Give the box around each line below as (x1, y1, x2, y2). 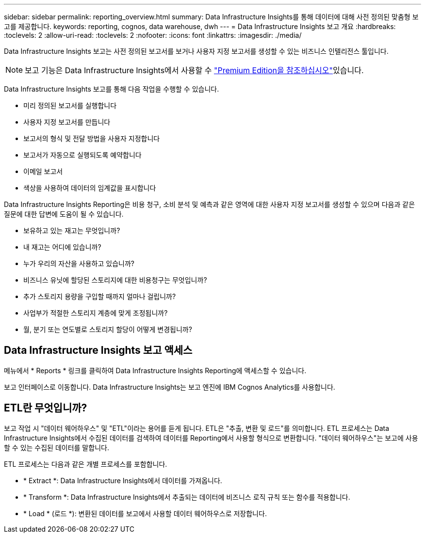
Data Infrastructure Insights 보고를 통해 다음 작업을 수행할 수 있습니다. (4, 85, 219, 93)
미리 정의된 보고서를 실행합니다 (23, 101, 117, 110)
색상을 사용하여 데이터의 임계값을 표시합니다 (23, 184, 156, 192)
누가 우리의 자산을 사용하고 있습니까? (23, 259, 134, 268)
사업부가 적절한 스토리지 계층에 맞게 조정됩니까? (23, 309, 168, 317)
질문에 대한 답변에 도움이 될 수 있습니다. (4, 210, 124, 218)
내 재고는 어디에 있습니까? (23, 243, 101, 251)
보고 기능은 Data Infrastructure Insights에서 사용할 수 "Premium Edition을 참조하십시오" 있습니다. (25, 65, 364, 75)
